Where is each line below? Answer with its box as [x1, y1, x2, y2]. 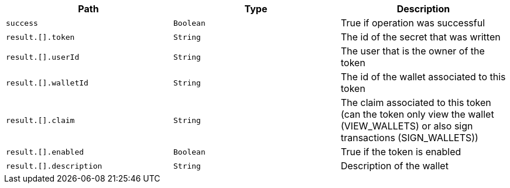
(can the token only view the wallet [340, 108, 494, 120]
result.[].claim [6, 115, 75, 125]
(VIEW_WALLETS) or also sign [340, 120, 473, 132]
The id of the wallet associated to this [340, 71, 506, 83]
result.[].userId [6, 52, 80, 61]
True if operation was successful [340, 17, 485, 29]
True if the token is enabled [340, 146, 461, 158]
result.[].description [6, 161, 102, 170]
